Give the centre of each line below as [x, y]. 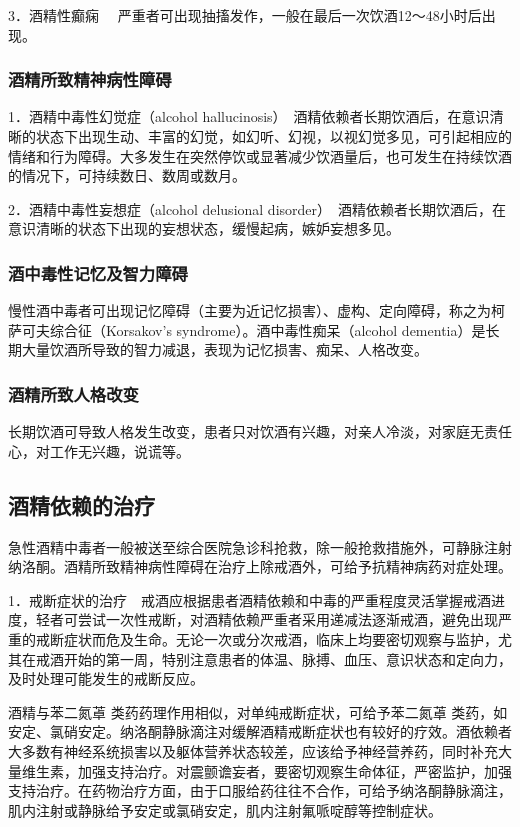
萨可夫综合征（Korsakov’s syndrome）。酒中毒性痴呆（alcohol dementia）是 [247, 329]
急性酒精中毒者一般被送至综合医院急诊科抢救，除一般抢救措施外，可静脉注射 [260, 546]
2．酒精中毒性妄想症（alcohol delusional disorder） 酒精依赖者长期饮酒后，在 [257, 208]
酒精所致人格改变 [73, 393]
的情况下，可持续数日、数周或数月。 [127, 175]
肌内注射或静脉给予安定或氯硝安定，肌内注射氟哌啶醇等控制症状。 [225, 809]
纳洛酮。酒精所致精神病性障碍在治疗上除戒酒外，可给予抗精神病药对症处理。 [260, 566]
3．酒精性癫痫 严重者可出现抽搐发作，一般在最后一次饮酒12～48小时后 [245, 15]
